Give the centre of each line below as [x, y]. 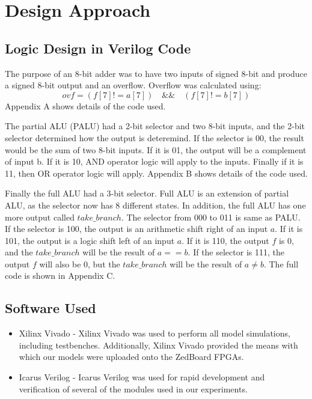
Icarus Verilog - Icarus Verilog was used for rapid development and [142, 377]
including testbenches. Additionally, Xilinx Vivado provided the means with [158, 345]
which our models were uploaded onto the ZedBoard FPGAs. [131, 357]
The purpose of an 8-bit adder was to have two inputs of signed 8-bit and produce [156, 73]
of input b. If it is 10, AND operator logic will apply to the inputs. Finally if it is [154, 161]
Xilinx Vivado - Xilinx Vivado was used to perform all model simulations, [154, 333]
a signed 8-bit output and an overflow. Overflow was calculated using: [133, 85]
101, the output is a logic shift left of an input [90, 240]
